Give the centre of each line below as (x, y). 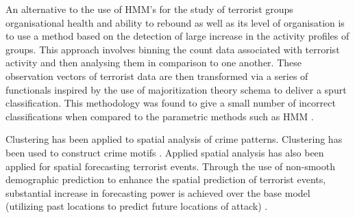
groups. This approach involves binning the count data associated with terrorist (173, 49)
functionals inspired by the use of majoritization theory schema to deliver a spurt (176, 89)
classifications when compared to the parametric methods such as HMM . (160, 116)
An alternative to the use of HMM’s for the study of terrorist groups (149, 9)
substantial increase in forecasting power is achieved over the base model (158, 192)
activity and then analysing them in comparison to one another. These (154, 63)
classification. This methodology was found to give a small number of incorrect (171, 103)
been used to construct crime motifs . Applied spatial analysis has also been (165, 152)
